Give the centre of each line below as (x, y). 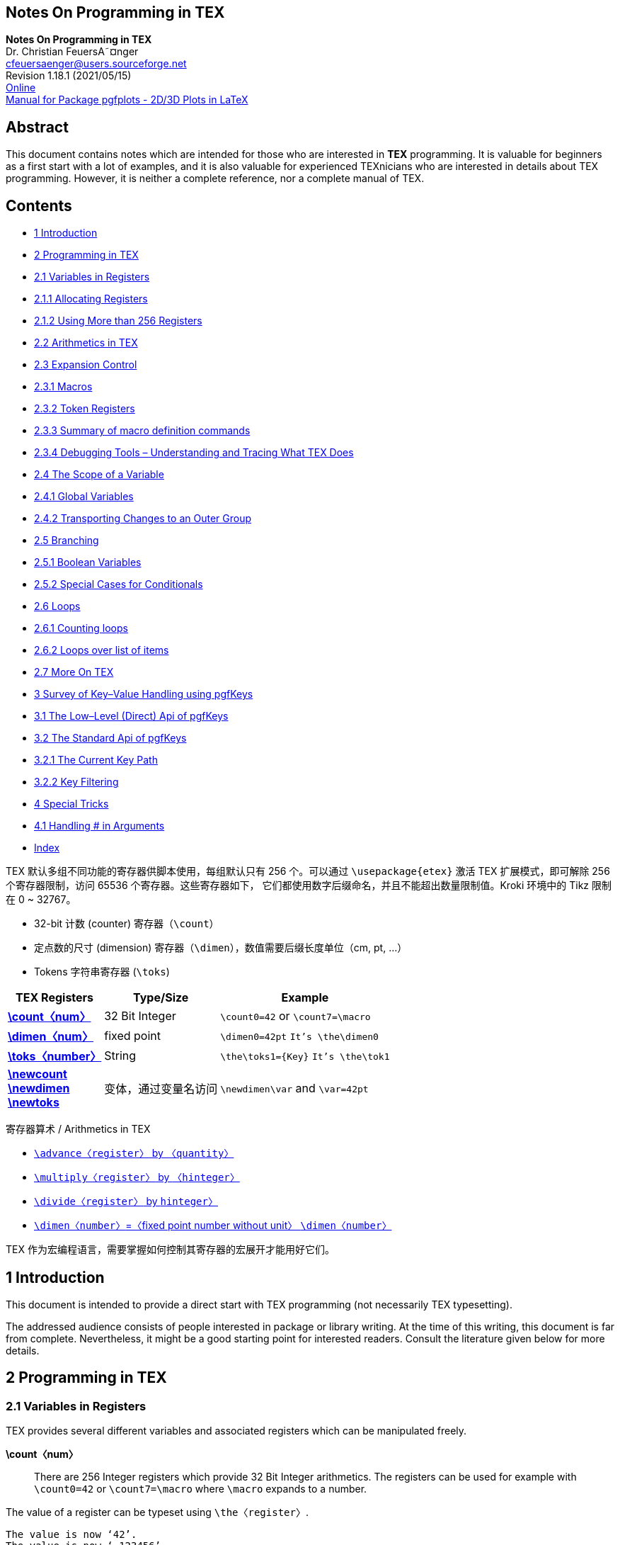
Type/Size (161, 998)
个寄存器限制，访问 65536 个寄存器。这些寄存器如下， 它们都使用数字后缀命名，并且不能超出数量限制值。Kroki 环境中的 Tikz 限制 (309, 885)
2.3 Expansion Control (86, 365)
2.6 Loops (57, 606)
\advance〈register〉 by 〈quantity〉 (134, 1153)
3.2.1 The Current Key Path (96, 760)
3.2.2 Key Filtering (76, 782)
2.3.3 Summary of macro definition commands (142, 431)
